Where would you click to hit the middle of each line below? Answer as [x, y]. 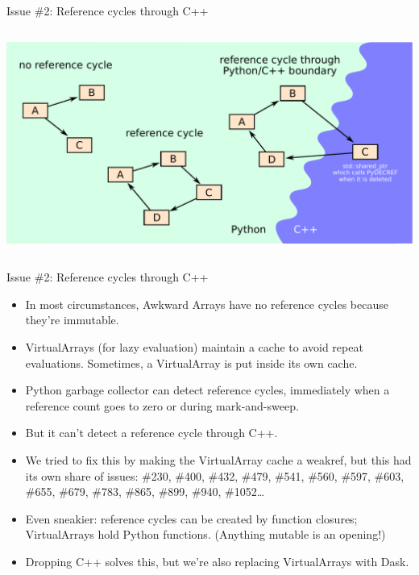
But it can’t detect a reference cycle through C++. [151, 433]
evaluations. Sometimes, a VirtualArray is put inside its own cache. [191, 362]
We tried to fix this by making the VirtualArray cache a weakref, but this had [218, 459]
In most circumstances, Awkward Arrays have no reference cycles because [207, 304]
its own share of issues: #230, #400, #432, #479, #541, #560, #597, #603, [215, 475]
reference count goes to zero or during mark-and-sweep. [162, 405]
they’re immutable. [72, 320]
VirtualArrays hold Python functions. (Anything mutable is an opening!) [205, 534]
